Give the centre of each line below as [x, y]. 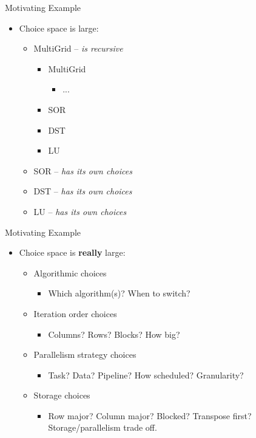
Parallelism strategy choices [85, 354]
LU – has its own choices [80, 211]
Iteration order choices [75, 313]
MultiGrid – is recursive [78, 48]
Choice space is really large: [72, 252]
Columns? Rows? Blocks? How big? [114, 334]
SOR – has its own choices [83, 170]
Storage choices [62, 395]
